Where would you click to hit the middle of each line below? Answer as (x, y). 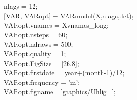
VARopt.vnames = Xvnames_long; (56, 25)
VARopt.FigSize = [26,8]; (42, 63)
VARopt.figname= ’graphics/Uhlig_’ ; (60, 92)
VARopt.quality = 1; (35, 53)
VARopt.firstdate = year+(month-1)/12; (64, 73)
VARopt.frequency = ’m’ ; (42, 82)
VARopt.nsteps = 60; (36, 34)
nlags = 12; (21, 6)
